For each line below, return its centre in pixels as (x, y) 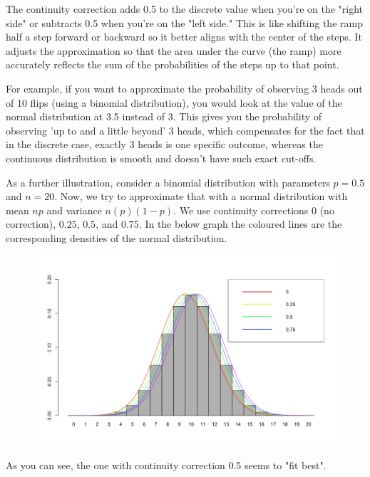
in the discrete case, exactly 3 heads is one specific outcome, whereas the (164, 144)
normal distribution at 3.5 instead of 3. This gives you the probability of (164, 116)
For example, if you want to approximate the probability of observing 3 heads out (184, 88)
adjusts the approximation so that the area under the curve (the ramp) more (174, 50)
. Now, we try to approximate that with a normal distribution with (201, 196)
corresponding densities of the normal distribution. (117, 237)
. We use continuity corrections (241, 210)
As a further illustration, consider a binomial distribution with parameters (168, 182)
